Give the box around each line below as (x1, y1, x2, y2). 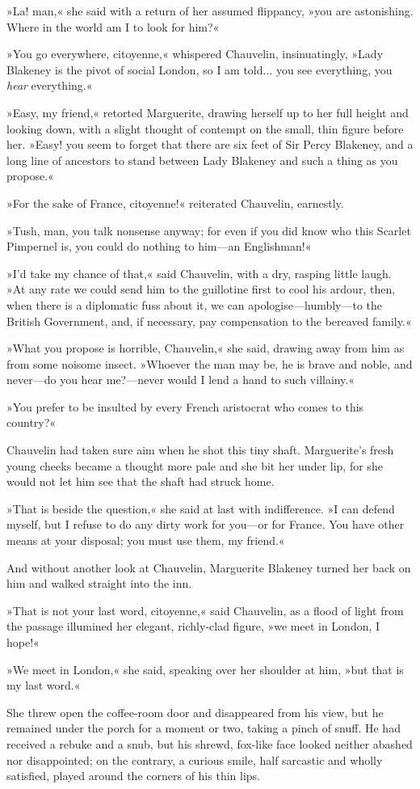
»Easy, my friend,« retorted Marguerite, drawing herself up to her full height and (6, 103, 409, 120)
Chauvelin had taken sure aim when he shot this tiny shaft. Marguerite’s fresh (6, 441, 394, 458)
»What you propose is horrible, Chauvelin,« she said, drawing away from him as (6, 340, 405, 357)
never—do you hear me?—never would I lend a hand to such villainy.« (6, 371, 355, 388)
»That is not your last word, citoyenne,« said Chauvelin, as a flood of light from (6, 601, 404, 618)
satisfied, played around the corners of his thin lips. (6, 767, 260, 784)
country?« (6, 414, 57, 431)
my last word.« (6, 677, 81, 694)
